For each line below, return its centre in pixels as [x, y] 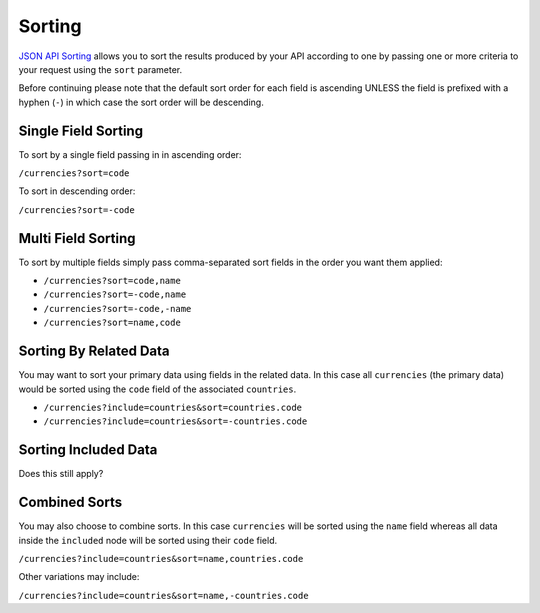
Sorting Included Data [88, 450]
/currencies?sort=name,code [112, 323]
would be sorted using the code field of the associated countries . [157, 389]
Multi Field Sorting [77, 238]
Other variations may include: [79, 577]
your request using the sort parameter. [100, 69]
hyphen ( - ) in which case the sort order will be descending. [141, 102]
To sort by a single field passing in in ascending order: [130, 154]
